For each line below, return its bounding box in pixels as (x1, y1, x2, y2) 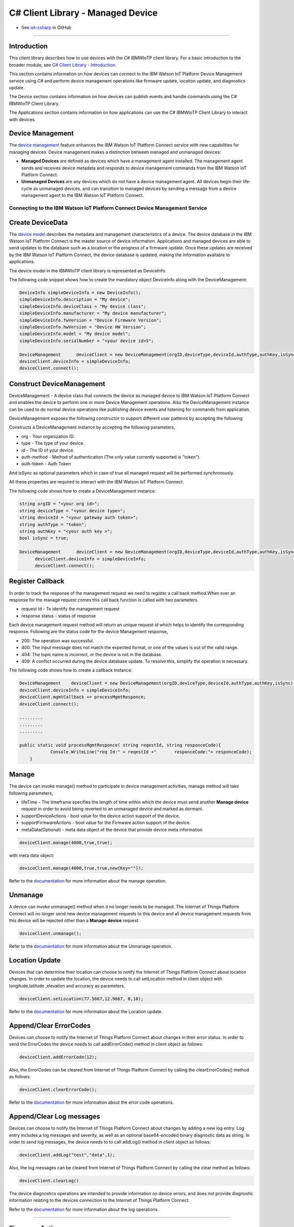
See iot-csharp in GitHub (21, 25, 72, 30)
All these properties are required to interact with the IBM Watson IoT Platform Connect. (9, 479, 184, 485)
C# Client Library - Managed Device (9, 7, 158, 18)
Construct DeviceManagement (9, 379, 105, 388)
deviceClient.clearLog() (19, 1178, 79, 1184)
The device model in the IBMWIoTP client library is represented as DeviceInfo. (9, 267, 167, 273)
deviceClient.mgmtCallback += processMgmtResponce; (19, 694, 147, 700)
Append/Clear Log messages (9, 1112, 100, 1121)
